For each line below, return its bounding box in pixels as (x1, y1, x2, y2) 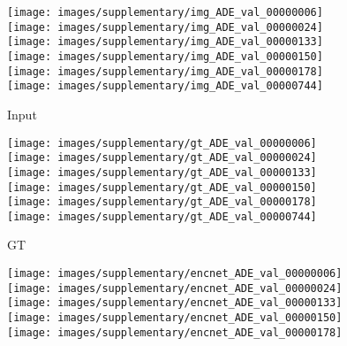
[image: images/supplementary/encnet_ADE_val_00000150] (7, 311, 343, 325)
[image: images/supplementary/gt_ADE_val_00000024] (7, 151, 317, 165)
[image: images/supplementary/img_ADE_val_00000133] (7, 35, 323, 49)
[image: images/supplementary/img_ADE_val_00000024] (7, 20, 323, 34)
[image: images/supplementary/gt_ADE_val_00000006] (7, 136, 317, 150)
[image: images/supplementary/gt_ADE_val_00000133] (7, 165, 317, 179)
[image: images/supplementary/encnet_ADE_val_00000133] (7, 296, 343, 310)
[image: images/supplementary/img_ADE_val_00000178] (7, 65, 323, 78)
